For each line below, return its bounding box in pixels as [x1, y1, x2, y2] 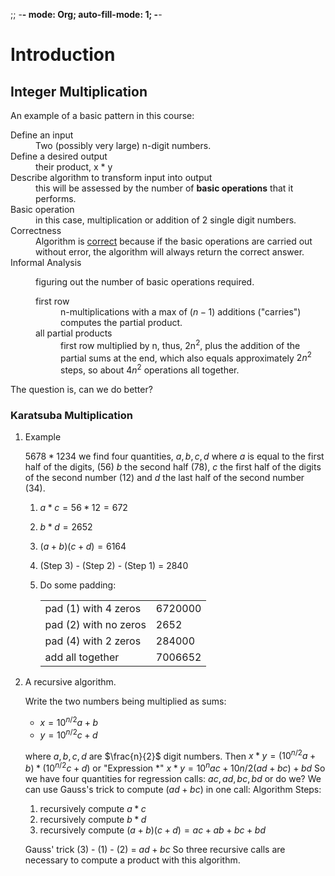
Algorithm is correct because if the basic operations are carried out [35, 235, 313, 247]
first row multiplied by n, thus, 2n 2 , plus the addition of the [60, 338, 301, 351]
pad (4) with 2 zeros [44, 634, 142, 648]
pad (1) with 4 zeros [44, 602, 142, 616]
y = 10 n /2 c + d [39, 727, 98, 741]
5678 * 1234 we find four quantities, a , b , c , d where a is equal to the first [24, 450, 325, 463]
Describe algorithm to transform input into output [10, 172, 213, 183]
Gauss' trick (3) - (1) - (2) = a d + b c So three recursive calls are [24, 843, 286, 855]
